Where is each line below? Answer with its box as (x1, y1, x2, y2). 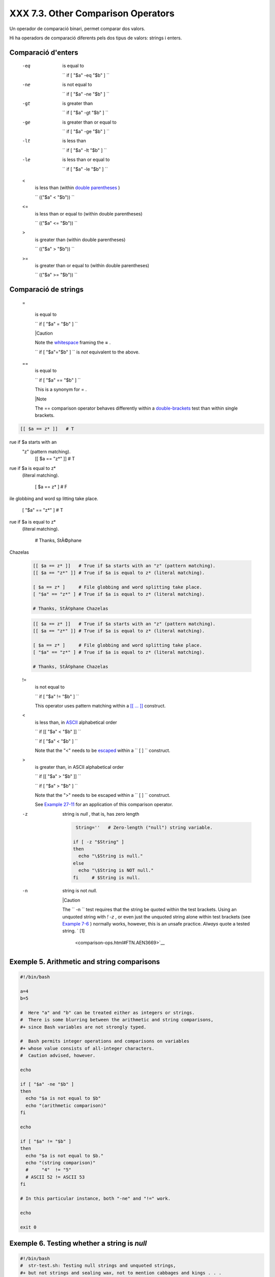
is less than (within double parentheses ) (35, 184, 120, 191)
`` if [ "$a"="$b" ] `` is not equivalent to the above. (35, 349, 140, 355)
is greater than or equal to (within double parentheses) (35, 262, 150, 268)
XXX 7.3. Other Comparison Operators (9, 8, 175, 19)
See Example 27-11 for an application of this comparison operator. (35, 801, 173, 808)
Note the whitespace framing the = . (35, 340, 111, 346)
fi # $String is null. (73, 874, 141, 881)
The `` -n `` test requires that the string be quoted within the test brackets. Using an (62, 907, 237, 913)
